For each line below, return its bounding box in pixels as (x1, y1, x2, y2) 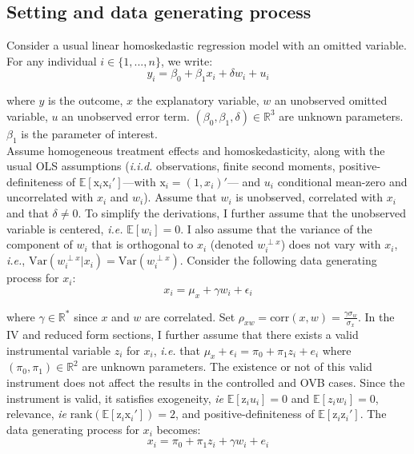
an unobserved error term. (62, 107, 190, 124)
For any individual (6, 52, 97, 69)
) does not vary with (280, 236, 381, 253)
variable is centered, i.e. (6, 220, 123, 237)
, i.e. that (153, 341, 200, 358)
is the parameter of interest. (21, 125, 158, 141)
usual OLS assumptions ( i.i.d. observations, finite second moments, (6, 157, 336, 174)
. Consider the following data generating (179, 252, 377, 269)
